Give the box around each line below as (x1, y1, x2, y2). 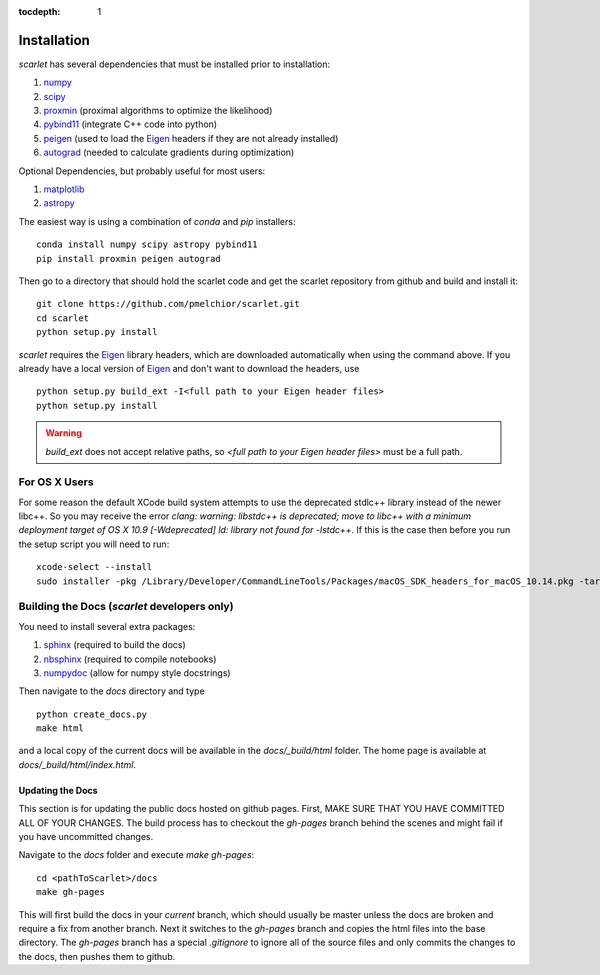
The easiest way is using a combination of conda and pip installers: (18, 215, 296, 227)
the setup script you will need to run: (18, 538, 170, 550)
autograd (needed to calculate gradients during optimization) (43, 146, 295, 159)
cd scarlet (36, 312, 90, 324)
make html (36, 723, 84, 734)
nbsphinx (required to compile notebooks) (43, 653, 217, 665)
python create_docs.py (36, 708, 148, 720)
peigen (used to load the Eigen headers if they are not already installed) (43, 132, 339, 144)
